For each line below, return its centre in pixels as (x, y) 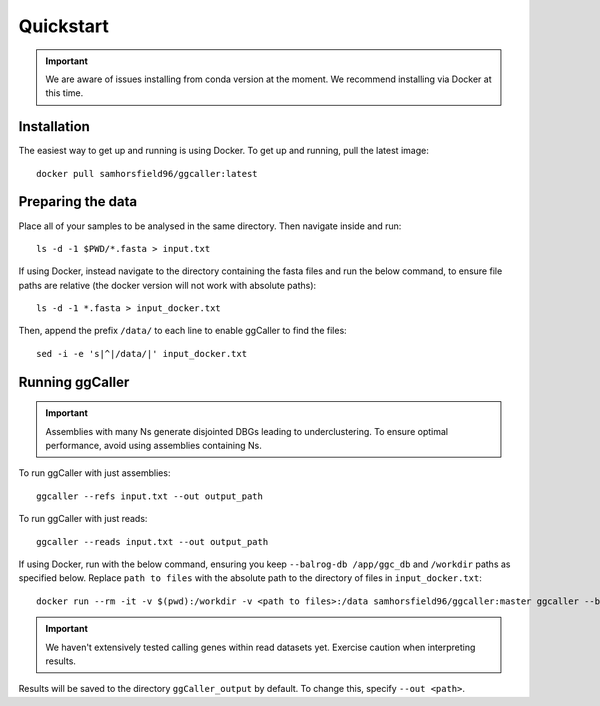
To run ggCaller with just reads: (83, 519)
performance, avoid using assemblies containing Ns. (153, 446)
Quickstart (64, 26)
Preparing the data (78, 201)
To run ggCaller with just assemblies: (94, 473)
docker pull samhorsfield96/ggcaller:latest (147, 173)
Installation (54, 126)
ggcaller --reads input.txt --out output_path (152, 541)
